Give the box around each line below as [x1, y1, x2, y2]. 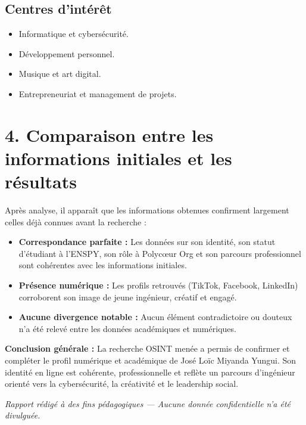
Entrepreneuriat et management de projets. [18, 87, 177, 100]
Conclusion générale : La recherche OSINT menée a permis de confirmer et [5, 342, 290, 355]
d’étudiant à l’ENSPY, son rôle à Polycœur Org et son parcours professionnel [18, 247, 301, 259]
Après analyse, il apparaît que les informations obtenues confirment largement [5, 204, 289, 216]
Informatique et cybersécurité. [18, 27, 129, 40]
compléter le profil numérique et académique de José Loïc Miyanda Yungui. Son [5, 354, 296, 367]
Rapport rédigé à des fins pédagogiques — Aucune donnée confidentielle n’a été [5, 397, 291, 410]
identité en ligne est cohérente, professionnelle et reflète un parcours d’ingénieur [5, 365, 295, 378]
